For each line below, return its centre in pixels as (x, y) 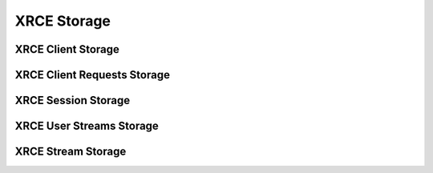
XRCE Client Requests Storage (92, 75)
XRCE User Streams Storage (87, 126)
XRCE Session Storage (73, 101)
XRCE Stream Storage (71, 152)
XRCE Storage (63, 21)
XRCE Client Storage (67, 49)
